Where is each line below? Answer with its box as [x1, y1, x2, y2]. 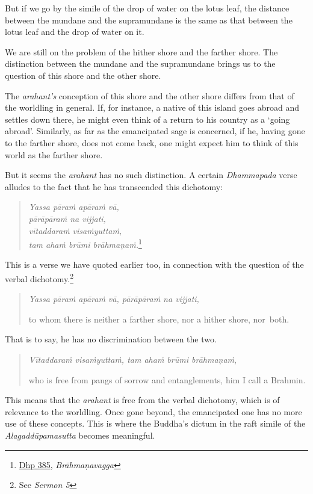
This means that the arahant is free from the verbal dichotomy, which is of [5, 394, 280, 406]
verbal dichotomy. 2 [5, 270, 74, 285]
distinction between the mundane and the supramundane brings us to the [5, 57, 276, 70]
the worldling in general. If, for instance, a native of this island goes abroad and [5, 101, 299, 114]
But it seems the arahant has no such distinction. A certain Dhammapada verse [5, 168, 297, 181]
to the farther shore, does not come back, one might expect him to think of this [5, 136, 299, 149]
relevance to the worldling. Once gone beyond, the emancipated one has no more [5, 405, 302, 418]
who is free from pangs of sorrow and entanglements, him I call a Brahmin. [28, 373, 306, 386]
